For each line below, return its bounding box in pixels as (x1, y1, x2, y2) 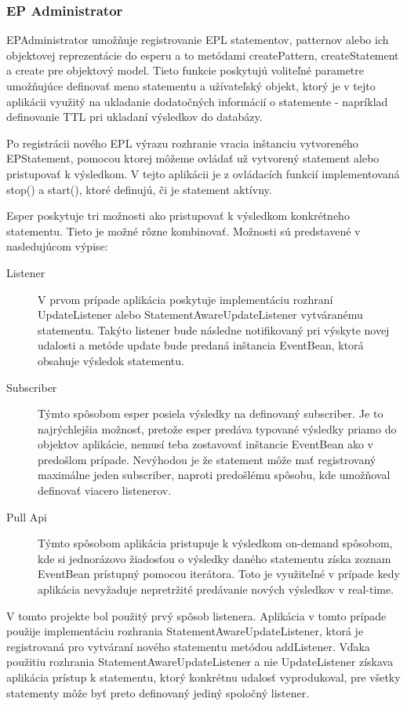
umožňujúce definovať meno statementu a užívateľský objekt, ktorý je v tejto (6, 78, 376, 93)
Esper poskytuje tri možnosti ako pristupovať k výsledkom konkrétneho (6, 207, 350, 224)
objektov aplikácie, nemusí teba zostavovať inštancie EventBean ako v (38, 436, 373, 452)
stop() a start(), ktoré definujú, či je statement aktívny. (6, 181, 272, 197)
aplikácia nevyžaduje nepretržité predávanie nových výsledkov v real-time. (38, 581, 394, 598)
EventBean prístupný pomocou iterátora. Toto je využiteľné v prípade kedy (38, 565, 400, 582)
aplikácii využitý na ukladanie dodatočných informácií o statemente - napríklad (6, 93, 388, 109)
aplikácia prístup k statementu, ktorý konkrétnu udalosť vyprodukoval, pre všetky (6, 669, 401, 685)
